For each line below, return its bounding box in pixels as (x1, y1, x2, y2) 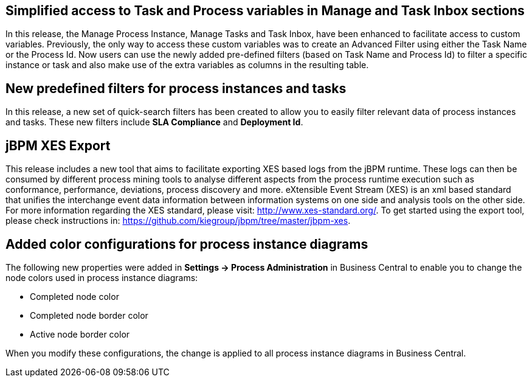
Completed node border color (30, 310, 148, 321)
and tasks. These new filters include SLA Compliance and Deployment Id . (5, 117, 303, 128)
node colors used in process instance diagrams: (5, 272, 198, 283)
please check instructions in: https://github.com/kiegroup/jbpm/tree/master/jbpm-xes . (5, 215, 351, 226)
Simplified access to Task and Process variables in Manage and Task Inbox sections (5, 3, 525, 18)
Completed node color (30, 291, 119, 302)
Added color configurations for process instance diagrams (5, 236, 368, 252)
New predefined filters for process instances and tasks (5, 80, 347, 96)
